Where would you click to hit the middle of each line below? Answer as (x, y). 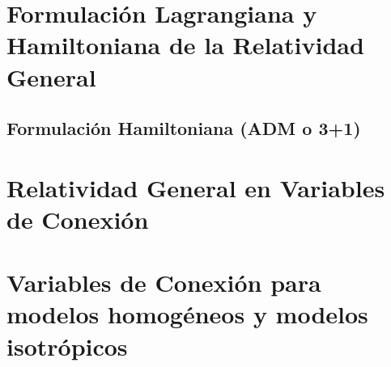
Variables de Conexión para (164, 283)
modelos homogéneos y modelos (187, 314)
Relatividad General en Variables (196, 187)
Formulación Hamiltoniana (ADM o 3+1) (184, 128)
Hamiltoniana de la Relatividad (185, 45)
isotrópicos (67, 346)
